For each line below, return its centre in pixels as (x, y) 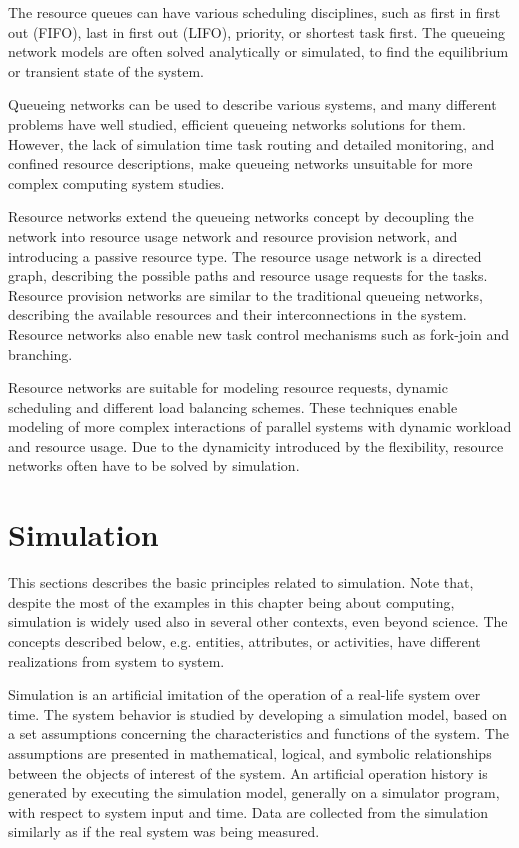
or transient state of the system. (106, 70)
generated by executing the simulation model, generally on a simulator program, (254, 792)
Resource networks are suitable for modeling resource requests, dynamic (228, 387)
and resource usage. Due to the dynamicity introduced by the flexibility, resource (256, 445)
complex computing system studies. (116, 182)
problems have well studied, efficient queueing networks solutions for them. (237, 123)
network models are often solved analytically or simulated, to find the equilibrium (258, 51)
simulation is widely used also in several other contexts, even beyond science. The (258, 621)
